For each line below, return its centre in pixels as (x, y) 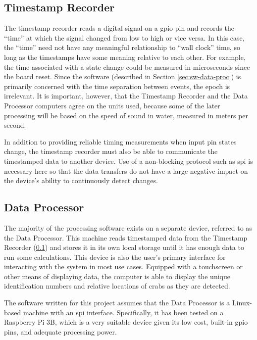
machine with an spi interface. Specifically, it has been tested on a (123, 312)
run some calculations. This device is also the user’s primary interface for (115, 257)
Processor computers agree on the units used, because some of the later (112, 105)
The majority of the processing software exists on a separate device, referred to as (128, 227)
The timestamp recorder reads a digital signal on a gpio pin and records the (119, 28)
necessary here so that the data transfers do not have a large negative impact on (126, 170)
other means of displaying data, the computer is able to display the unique (117, 276)
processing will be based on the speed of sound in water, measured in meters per (126, 115)
